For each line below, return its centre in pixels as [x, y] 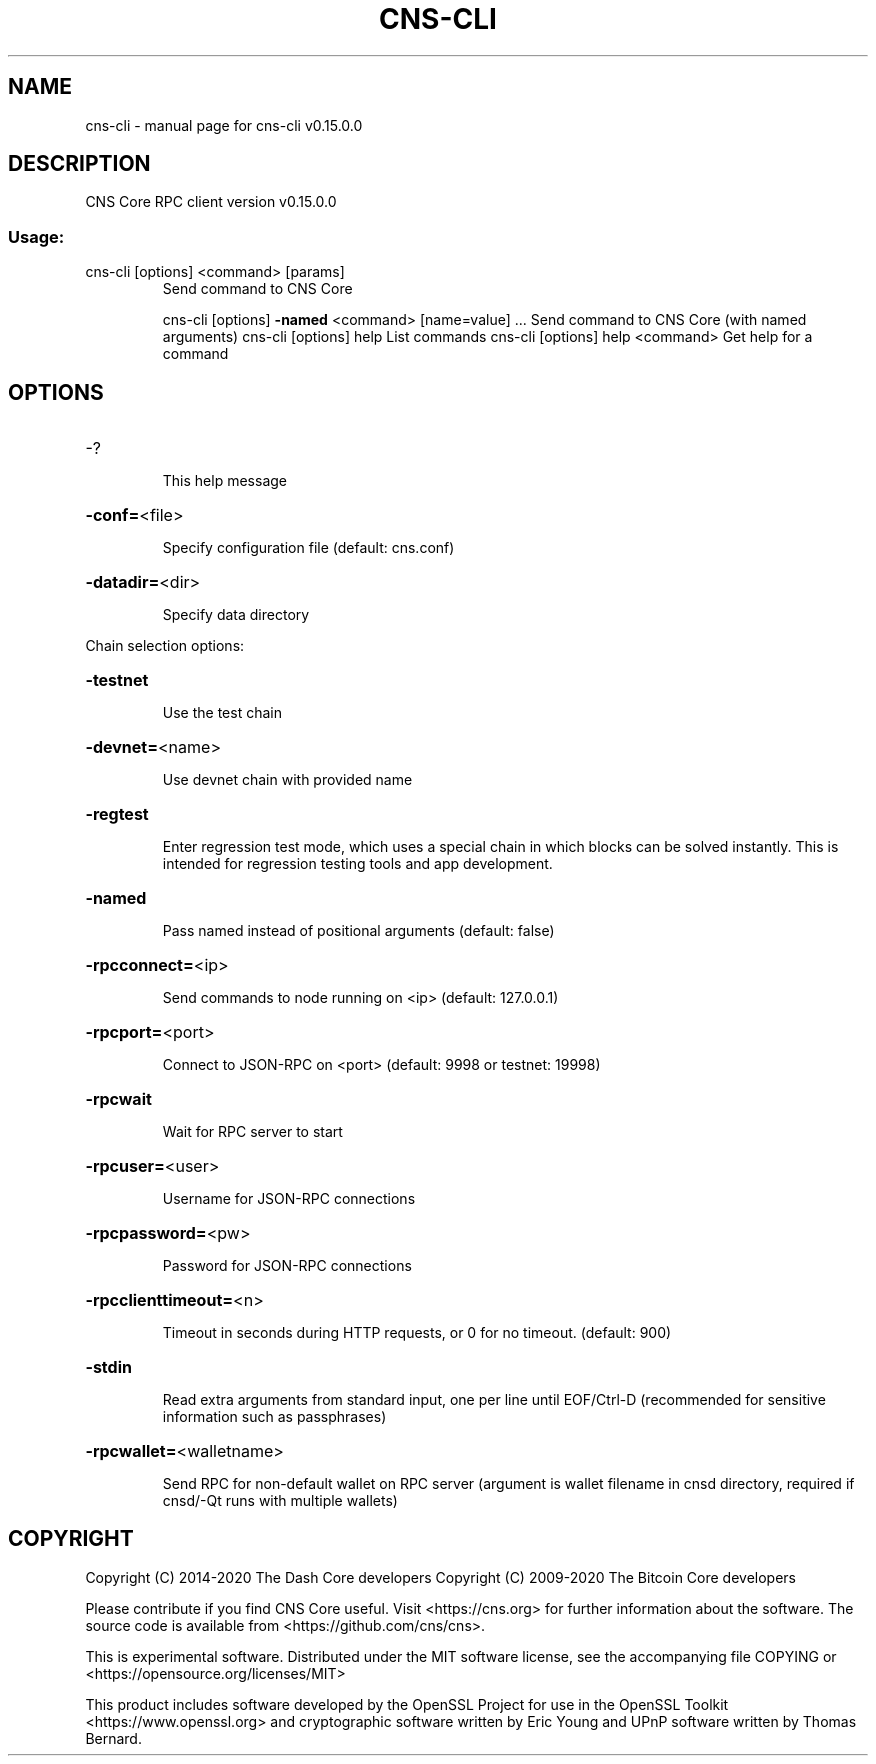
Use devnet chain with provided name [287, 780]
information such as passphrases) [274, 1417]
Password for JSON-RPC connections [287, 1266]
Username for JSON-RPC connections [289, 1199]
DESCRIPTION [79, 164]
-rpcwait [118, 1099]
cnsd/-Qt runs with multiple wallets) [280, 1501]
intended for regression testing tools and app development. [357, 864]
